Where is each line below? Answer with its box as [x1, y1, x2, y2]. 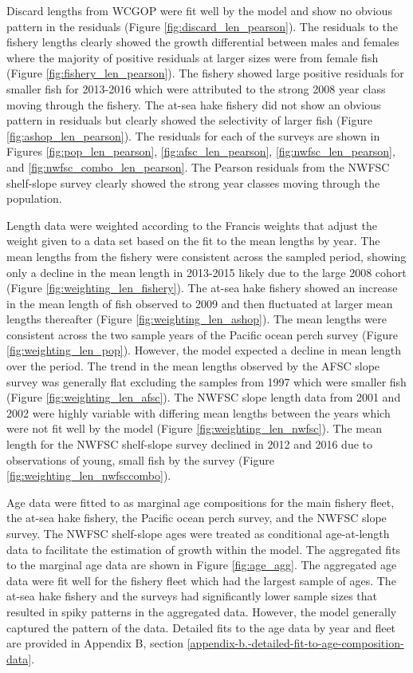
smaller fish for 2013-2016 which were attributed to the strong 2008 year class [6, 80, 386, 97]
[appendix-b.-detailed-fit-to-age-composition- [187, 635, 404, 651]
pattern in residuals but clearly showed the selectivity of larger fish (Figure [6, 112, 372, 129]
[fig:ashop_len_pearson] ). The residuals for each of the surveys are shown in [6, 127, 380, 144]
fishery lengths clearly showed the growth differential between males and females [6, 34, 399, 50]
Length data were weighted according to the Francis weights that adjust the [6, 216, 378, 233]
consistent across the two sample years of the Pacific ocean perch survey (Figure [6, 326, 399, 342]
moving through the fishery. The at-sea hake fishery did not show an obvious [6, 96, 381, 113]
